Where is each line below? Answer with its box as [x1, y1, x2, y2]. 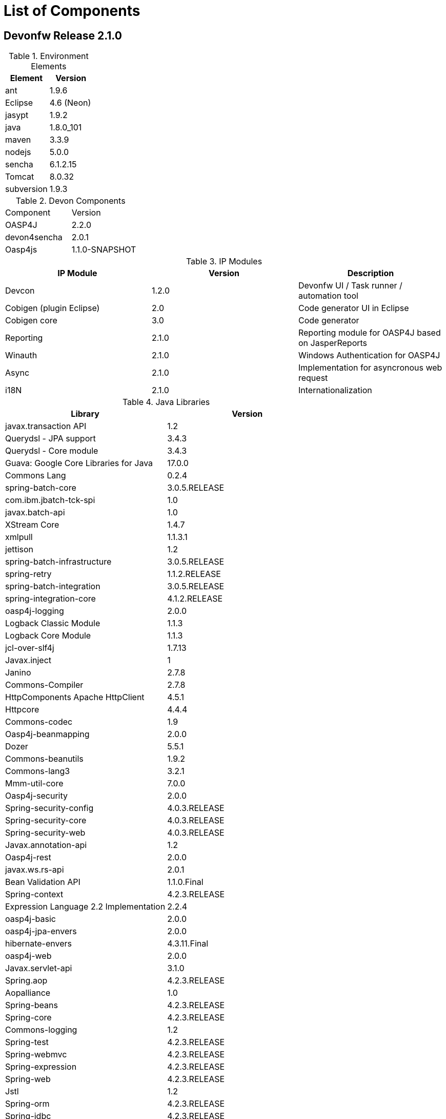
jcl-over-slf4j [5, 643, 54, 653]
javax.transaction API [5, 421, 87, 432]
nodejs [5, 147, 31, 158]
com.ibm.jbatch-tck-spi [5, 495, 95, 506]
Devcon [5, 285, 35, 296]
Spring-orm [5, 1098, 50, 1109]
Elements [31, 61, 67, 72]
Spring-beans [5, 1000, 58, 1011]
